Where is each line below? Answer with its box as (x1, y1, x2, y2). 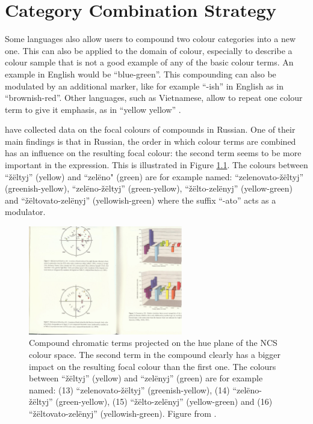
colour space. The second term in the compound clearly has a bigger (29, 348, 281, 361)
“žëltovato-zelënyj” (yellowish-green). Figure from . (29, 407, 217, 420)
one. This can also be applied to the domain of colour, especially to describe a (5, 44, 293, 56)
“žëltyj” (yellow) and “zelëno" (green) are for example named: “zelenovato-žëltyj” (5, 170, 304, 183)
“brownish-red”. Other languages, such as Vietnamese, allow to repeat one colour (5, 91, 303, 104)
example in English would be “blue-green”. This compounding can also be (5, 67, 276, 80)
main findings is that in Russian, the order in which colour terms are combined (5, 135, 296, 147)
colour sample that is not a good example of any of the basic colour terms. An (5, 56, 294, 68)
